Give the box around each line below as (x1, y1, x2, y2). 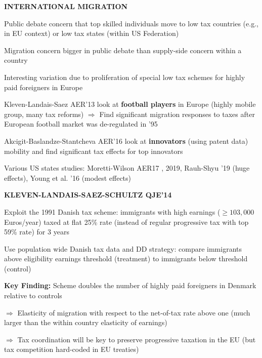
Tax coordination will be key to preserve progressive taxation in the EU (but (17, 334, 256, 344)
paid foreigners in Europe (4, 82, 83, 92)
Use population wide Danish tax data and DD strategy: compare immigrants (4, 243, 242, 254)
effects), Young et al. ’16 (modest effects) (4, 172, 132, 183)
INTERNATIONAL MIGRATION (4, 1, 128, 11)
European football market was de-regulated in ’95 (4, 118, 158, 129)
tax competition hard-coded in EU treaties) (4, 344, 139, 354)
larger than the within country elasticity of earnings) (4, 317, 167, 328)
